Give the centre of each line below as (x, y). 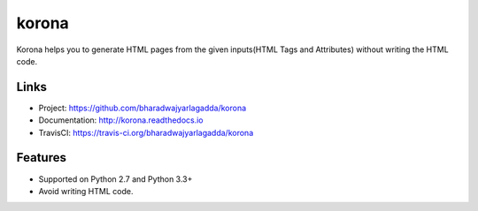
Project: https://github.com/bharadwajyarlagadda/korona (143, 108)
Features (41, 158)
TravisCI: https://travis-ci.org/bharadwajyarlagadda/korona (146, 132)
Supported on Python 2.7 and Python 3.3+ (116, 179)
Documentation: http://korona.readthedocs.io (121, 120)
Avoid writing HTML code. (86, 191)
